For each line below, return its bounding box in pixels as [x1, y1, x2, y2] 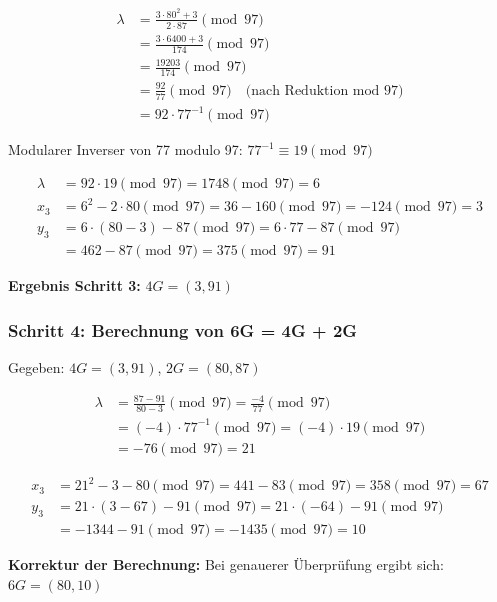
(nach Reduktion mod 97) [245, 83, 404, 98]
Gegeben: [8, 357, 65, 378]
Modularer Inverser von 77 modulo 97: [8, 139, 243, 160]
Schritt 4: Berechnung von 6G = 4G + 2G [8, 317, 358, 342]
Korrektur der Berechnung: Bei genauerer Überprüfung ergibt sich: [8, 553, 444, 574]
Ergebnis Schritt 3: [8, 275, 141, 296]
